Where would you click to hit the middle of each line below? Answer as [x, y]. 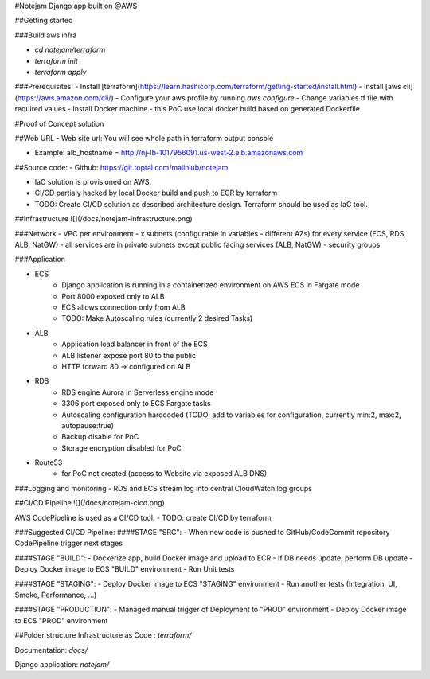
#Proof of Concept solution [59, 123]
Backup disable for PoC [100, 437]
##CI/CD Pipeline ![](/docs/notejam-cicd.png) [90, 503]
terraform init [57, 60]
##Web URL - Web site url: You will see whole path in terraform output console [144, 138]
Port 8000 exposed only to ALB [113, 296]
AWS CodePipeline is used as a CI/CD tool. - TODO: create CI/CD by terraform [143, 517]
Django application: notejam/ [62, 664]
